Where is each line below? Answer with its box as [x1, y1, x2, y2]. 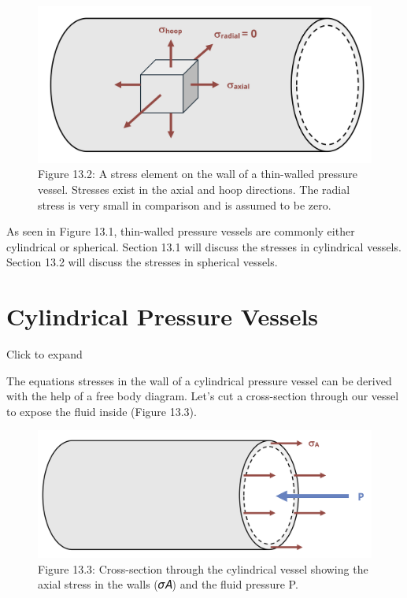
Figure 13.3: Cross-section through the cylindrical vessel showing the [38, 560, 368, 577]
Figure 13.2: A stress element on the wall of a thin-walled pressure [38, 165, 357, 182]
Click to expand [6, 346, 83, 362]
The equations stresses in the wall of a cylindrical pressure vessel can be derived [6, 372, 392, 388]
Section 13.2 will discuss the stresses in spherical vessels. [6, 254, 278, 270]
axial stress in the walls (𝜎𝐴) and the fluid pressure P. [38, 576, 298, 592]
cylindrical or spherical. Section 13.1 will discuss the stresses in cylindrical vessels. [6, 238, 401, 254]
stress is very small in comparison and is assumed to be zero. [38, 196, 331, 213]
